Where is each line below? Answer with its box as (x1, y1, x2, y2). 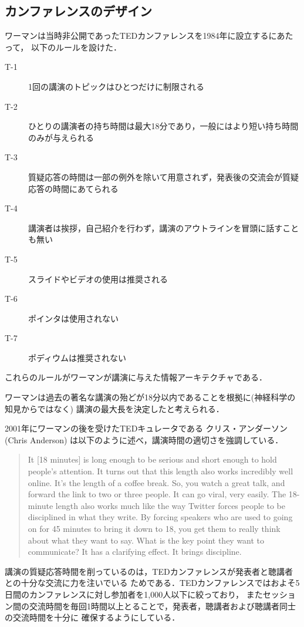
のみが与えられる (28, 131, 94, 143)
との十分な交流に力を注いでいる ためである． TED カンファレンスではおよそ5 (5, 577, 300, 589)
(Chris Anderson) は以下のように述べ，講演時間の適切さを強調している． (5, 433, 283, 446)
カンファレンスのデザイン (5, 2, 152, 20)
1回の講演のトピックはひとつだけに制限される (28, 80, 205, 92)
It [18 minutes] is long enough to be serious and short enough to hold (28, 453, 277, 466)
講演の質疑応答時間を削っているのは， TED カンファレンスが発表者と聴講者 (5, 565, 293, 577)
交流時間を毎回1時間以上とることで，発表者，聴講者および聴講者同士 (29, 599, 296, 612)
